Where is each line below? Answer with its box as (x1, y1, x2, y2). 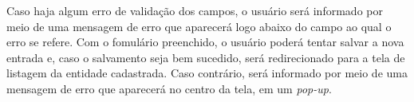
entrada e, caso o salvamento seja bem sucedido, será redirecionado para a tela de (6, 49, 405, 65)
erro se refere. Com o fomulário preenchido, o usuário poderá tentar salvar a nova (6, 33, 404, 50)
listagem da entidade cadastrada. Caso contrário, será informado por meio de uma (6, 65, 408, 81)
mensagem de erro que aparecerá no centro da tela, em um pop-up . (6, 80, 332, 96)
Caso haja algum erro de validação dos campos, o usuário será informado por (6, 2, 383, 18)
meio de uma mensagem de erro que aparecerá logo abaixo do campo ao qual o (6, 18, 392, 34)
